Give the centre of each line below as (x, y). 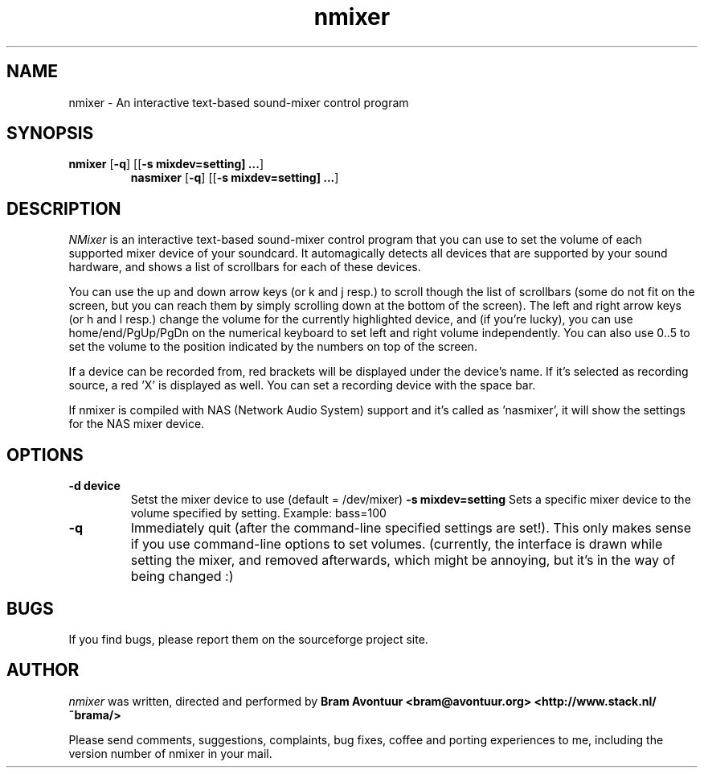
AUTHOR (43, 670)
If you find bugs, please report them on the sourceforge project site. (248, 639)
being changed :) (182, 576)
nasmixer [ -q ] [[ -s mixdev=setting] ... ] (235, 178)
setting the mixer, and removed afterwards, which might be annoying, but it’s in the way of (403, 560)
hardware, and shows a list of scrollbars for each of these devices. (245, 267)
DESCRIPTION (64, 208)
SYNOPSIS (50, 134)
